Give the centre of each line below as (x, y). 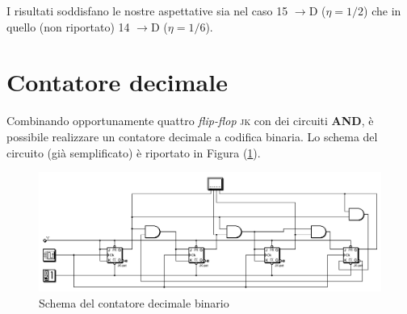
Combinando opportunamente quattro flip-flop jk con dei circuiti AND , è (190, 121)
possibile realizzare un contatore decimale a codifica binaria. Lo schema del (192, 136)
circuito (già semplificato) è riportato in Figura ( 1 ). (134, 152)
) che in (382, 10)
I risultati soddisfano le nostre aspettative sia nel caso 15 (147, 10)
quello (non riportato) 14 (68, 26)
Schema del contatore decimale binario (134, 302)
